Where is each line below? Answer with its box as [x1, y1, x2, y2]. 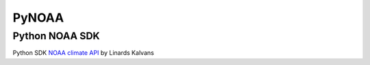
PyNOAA [12, 10, 64, 25]
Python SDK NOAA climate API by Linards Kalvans [12, 49, 154, 57]
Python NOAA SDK [12, 30, 100, 42]
